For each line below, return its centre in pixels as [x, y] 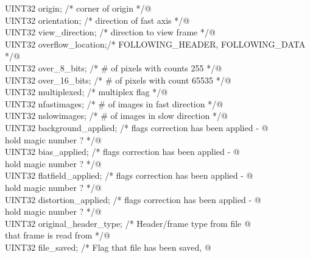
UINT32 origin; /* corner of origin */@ [78, 8]
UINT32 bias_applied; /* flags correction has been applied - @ [122, 152]
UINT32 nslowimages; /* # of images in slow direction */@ [116, 116]
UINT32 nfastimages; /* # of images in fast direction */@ [114, 103]
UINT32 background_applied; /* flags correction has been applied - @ [137, 127]
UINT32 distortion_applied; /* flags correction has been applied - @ [133, 199]
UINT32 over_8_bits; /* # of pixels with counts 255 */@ [114, 67]
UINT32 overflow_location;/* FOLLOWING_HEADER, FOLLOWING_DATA [155, 44]
